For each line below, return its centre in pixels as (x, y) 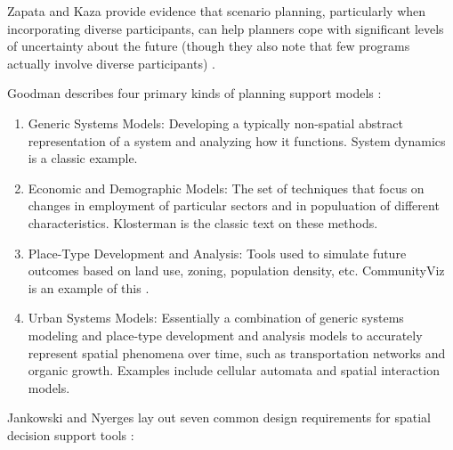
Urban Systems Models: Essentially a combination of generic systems (216, 318)
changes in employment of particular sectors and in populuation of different (234, 205)
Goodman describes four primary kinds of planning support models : (194, 93)
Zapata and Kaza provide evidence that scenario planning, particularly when (217, 11)
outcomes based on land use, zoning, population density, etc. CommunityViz (236, 270)
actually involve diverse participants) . (111, 63)
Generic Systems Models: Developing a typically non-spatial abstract (215, 123)
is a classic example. (83, 158)
